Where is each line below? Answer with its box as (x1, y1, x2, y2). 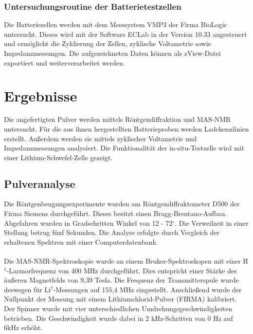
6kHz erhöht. (4, 322, 42, 333)
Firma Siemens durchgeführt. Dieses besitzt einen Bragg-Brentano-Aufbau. (4, 208, 227, 218)
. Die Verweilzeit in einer (175, 217, 249, 228)
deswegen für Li (4, 284, 51, 294)
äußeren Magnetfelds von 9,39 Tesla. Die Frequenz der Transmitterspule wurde (4, 275, 239, 285)
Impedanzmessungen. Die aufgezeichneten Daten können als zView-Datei (4, 48, 221, 58)
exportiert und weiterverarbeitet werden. (4, 57, 125, 67)
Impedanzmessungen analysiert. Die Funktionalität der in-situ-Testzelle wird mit (4, 143, 245, 153)
